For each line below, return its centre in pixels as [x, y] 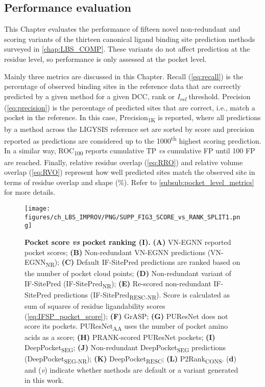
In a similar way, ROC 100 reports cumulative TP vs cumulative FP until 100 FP [130, 151]
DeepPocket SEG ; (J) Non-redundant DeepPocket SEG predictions [125, 348]
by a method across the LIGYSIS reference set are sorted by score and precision [129, 129]
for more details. [30, 192]
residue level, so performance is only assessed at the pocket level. [105, 59]
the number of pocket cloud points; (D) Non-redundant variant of [128, 273]
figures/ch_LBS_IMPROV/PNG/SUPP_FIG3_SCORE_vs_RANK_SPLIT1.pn [132, 217]
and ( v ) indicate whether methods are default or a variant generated [131, 370]
